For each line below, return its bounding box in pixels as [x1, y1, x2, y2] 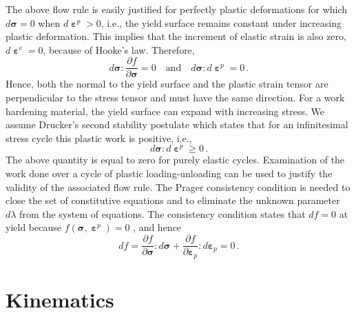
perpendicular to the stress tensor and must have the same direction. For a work [6, 90, 345, 105]
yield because [6, 220, 61, 234]
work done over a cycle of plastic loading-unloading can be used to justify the [6, 166, 333, 181]
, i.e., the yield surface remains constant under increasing [101, 15, 342, 30]
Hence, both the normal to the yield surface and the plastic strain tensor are [6, 77, 328, 91]
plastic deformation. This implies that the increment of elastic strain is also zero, [6, 29, 346, 43]
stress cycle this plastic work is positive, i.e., [6, 130, 192, 145]
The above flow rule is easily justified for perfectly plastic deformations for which [6, 2, 348, 16]
